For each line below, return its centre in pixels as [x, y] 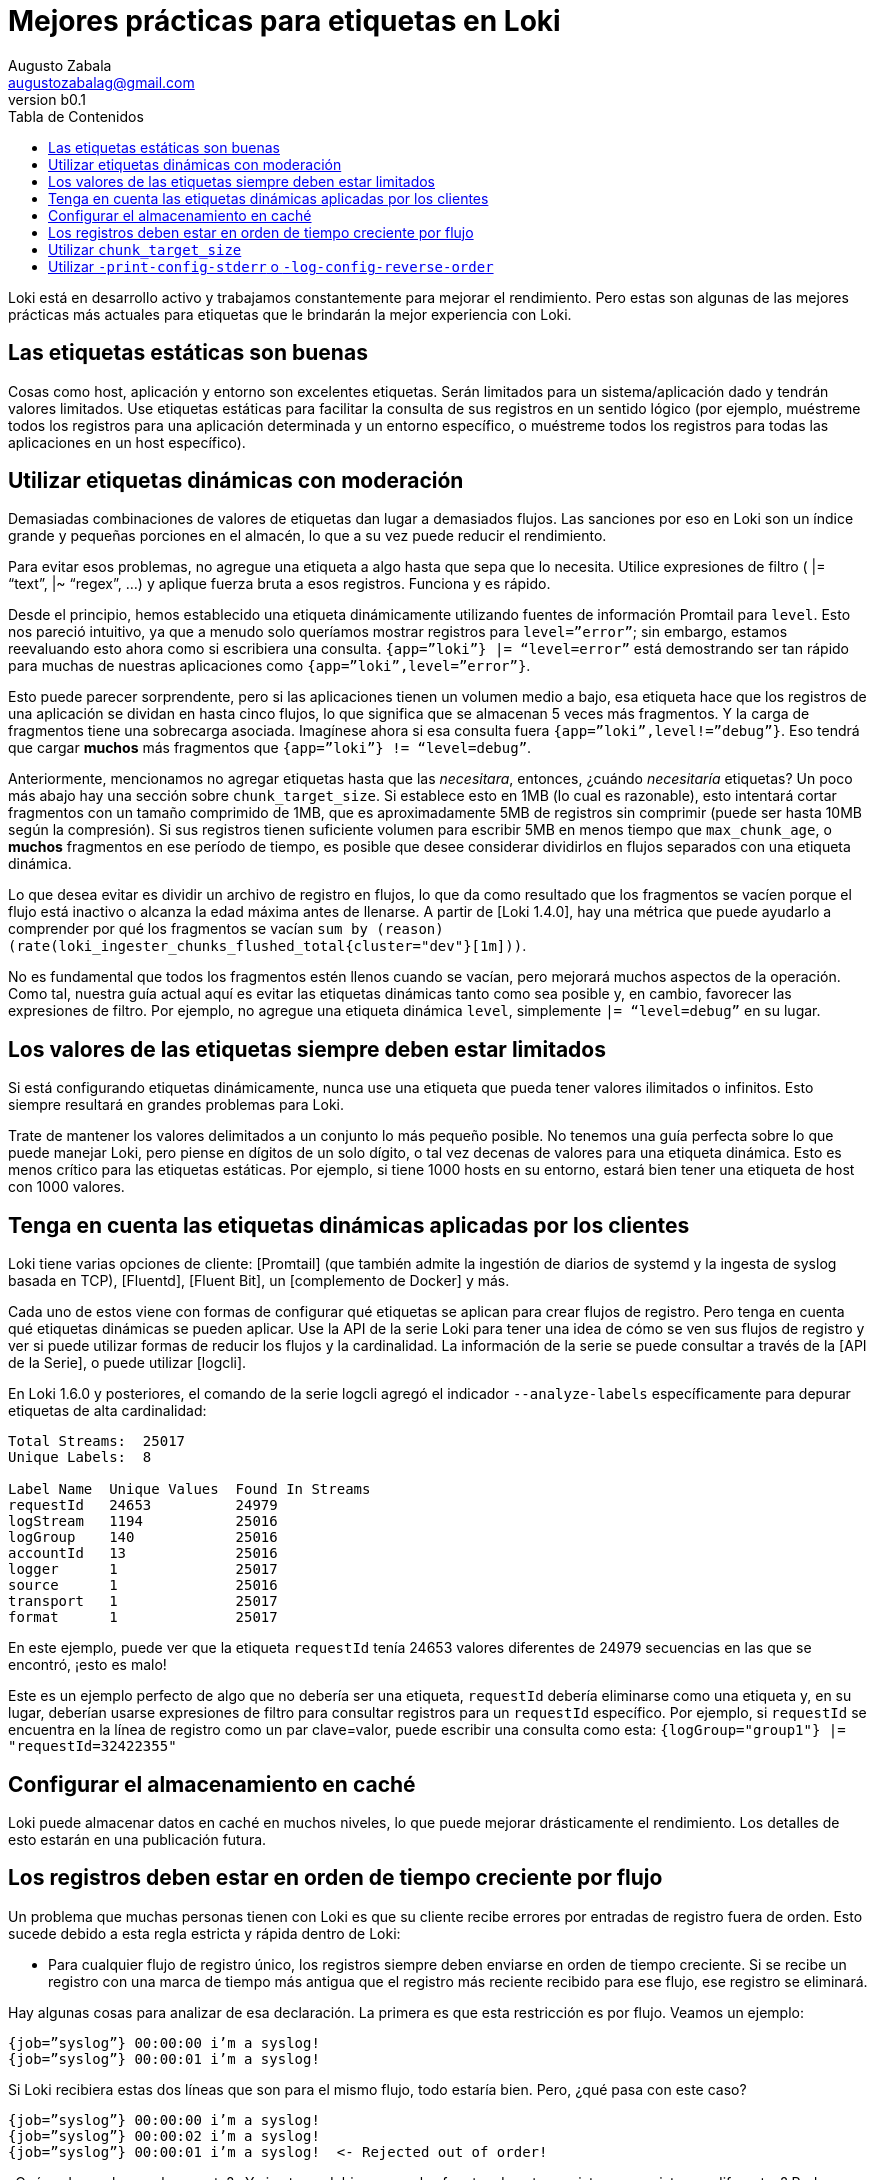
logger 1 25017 [143, 1569]
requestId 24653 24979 [143, 1505]
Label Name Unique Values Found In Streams [189, 1489]
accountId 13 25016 [143, 1553]
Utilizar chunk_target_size [145, 249]
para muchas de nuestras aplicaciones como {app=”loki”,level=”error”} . [269, 666]
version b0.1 [47, 99]
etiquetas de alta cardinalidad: [107, 1411]
